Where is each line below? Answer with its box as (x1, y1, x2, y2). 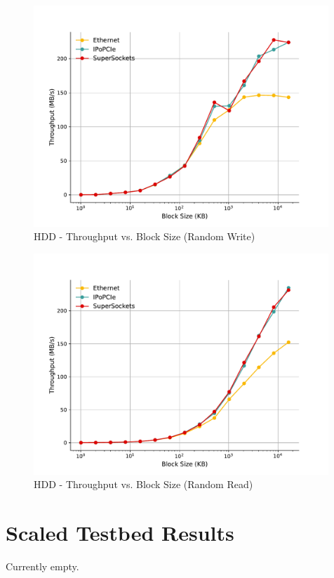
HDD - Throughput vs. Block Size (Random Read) (34, 477, 253, 492)
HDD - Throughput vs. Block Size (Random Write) (34, 229, 255, 244)
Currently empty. (6, 559, 79, 574)
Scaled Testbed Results (6, 518, 234, 547)
